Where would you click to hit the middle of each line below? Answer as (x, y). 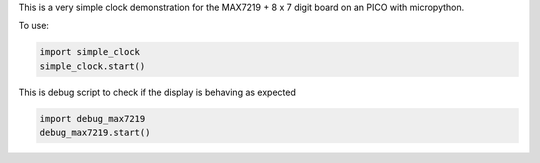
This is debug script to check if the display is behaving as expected (157, 92)
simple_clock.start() (92, 66)
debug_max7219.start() (95, 133)
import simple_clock (89, 52)
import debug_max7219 (92, 118)
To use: (34, 26)
